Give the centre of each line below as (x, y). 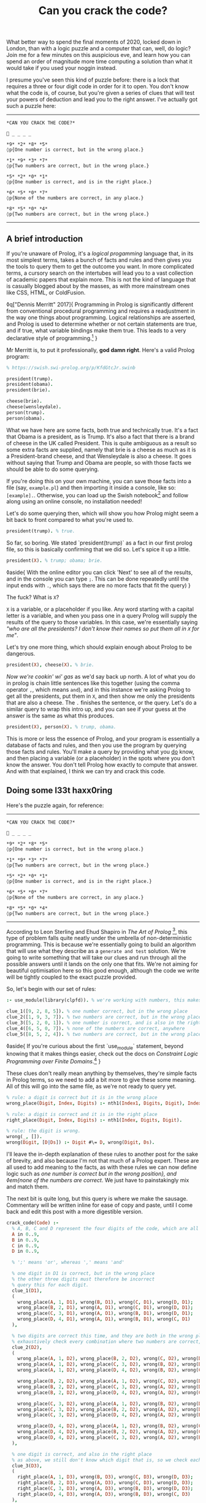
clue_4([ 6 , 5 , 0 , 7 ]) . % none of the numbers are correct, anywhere (96, 1028)
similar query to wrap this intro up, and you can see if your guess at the (96, 709)
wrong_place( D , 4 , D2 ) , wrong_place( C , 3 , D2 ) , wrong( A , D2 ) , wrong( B (109, 1438)
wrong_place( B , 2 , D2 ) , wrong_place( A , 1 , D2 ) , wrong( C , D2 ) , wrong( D (109, 1381)
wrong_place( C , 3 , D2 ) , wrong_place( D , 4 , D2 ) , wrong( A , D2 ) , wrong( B (109, 1415)
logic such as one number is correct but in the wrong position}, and (91, 1174)
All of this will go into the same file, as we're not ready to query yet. (91, 1086)
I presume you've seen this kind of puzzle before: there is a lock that (93, 80)
